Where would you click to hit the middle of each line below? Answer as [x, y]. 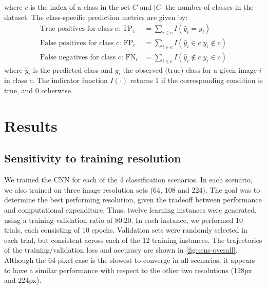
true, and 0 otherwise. [39, 90]
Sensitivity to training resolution [93, 158]
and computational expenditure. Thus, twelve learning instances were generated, [130, 210]
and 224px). [23, 280]
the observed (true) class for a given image [190, 69]
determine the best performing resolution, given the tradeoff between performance [133, 200]
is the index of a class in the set [80, 7]
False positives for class [77, 43]
